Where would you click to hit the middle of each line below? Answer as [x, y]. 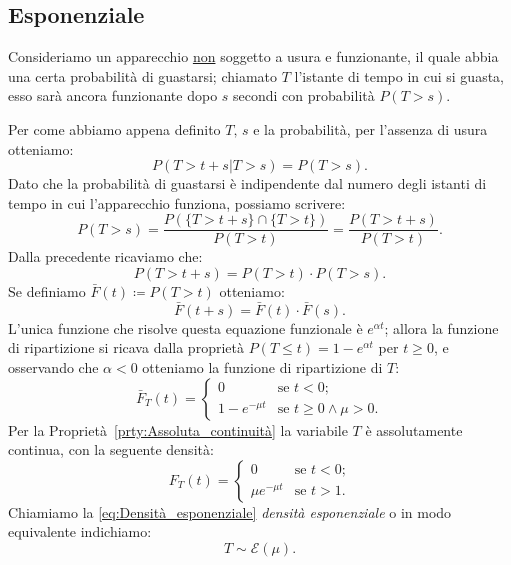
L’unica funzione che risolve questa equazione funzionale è [185, 327]
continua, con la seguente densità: [111, 449]
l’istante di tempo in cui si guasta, [399, 75]
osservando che [53, 367]
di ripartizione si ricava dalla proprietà [126, 347]
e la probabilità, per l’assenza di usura [370, 128]
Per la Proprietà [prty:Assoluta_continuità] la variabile [178, 429]
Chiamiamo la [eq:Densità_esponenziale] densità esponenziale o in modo [230, 511]
